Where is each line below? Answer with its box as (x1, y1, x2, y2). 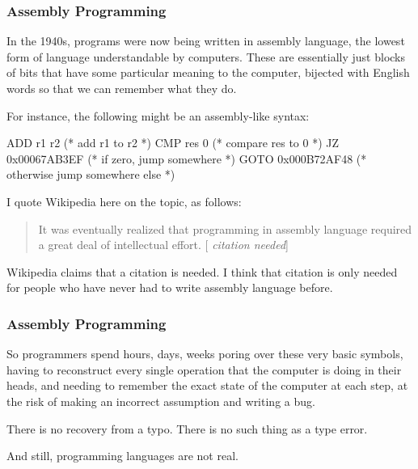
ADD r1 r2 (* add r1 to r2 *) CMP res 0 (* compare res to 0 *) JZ (6, 134, 340, 151)
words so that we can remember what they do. (6, 80, 237, 96)
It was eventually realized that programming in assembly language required (38, 220, 412, 237)
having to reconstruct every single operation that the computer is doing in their (6, 361, 402, 378)
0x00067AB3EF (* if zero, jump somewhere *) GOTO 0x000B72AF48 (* (6, 150, 367, 167)
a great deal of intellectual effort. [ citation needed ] (38, 236, 289, 253)
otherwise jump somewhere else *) (6, 166, 175, 183)
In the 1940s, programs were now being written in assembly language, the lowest (6, 32, 405, 49)
